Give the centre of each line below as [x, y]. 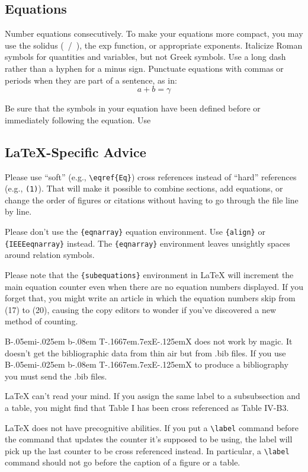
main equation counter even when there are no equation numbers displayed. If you [154, 286]
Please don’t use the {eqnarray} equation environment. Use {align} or [135, 232]
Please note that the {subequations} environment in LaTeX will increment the [149, 274]
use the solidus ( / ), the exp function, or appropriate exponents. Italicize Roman [154, 45]
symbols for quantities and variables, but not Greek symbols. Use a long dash [145, 57]
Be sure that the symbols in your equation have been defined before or [133, 108]
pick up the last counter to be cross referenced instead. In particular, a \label [147, 450]
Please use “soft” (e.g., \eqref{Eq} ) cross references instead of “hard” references [151, 176]
